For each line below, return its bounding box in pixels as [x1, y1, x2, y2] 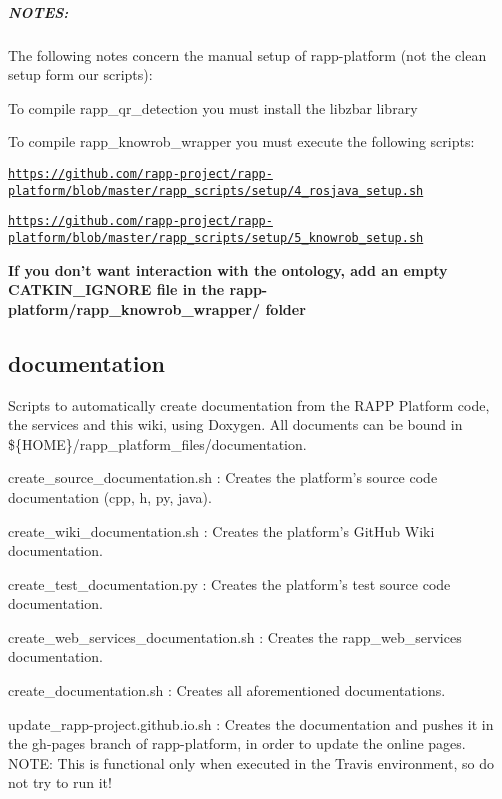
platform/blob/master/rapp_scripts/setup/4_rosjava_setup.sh [8, 183, 424, 198]
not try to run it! [8, 772, 112, 793]
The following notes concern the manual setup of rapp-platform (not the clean [8, 44, 487, 65]
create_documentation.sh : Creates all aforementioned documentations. [8, 680, 446, 701]
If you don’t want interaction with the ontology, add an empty [8, 259, 448, 280]
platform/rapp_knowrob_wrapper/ [8, 298, 261, 319]
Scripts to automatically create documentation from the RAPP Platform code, [8, 394, 490, 415]
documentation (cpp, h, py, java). [8, 486, 212, 507]
